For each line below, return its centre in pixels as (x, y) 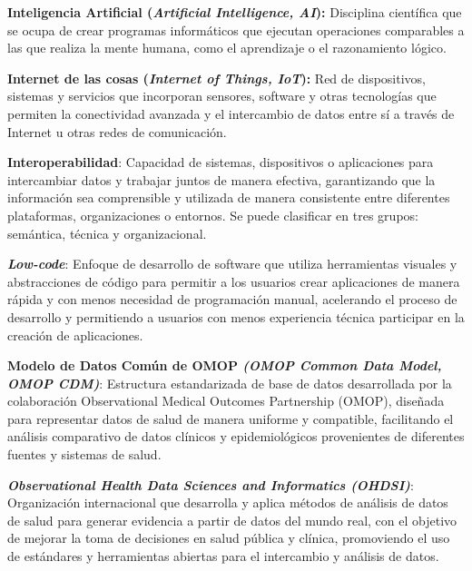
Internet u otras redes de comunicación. (117, 131)
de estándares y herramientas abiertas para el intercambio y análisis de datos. (223, 556)
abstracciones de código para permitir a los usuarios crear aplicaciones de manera (234, 281)
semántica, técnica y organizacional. (107, 233)
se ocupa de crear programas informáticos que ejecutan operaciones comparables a (236, 30)
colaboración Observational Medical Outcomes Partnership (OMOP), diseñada (226, 401)
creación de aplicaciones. (75, 335)
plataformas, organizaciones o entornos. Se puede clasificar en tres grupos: (213, 215)
